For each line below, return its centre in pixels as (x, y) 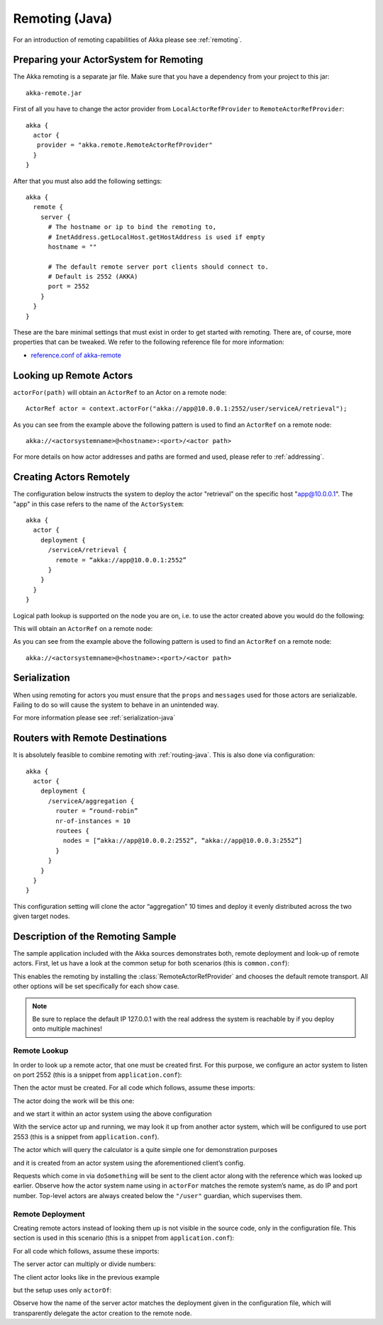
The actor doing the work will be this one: (74, 1101)
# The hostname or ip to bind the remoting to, (132, 227)
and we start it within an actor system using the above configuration (112, 1114)
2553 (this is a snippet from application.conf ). (86, 1136)
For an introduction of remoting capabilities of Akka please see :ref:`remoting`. (128, 40)
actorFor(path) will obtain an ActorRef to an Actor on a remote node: (120, 392)
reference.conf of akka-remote (76, 355)
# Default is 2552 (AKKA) (93, 277)
